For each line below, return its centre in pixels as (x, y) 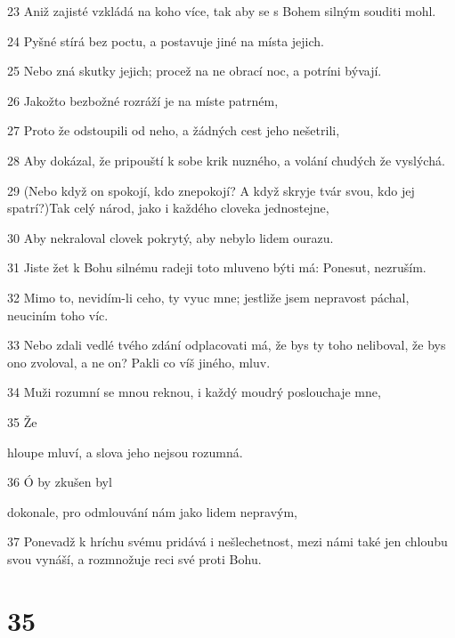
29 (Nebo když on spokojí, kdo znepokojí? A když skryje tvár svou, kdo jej (211, 190)
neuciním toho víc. (58, 315)
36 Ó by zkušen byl (60, 482)
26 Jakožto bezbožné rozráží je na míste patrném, (143, 100)
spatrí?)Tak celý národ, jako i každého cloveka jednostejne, (168, 208)
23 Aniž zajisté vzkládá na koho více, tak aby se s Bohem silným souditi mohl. (222, 11)
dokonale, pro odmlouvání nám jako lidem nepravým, (153, 511)
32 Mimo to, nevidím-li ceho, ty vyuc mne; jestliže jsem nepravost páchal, (208, 297)
